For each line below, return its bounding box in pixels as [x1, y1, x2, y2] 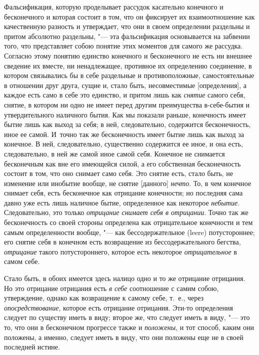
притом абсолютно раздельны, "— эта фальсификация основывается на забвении [4, 30, 250, 41]
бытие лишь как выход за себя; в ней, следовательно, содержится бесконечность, [4, 119, 251, 129]
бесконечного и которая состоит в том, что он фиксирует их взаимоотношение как [4, 11, 255, 21]
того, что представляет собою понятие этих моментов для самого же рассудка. [4, 40, 243, 51]
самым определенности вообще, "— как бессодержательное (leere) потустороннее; [4, 226, 255, 237]
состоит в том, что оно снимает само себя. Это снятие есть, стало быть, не [4, 168, 233, 178]
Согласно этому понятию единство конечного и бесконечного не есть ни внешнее [4, 50, 252, 60]
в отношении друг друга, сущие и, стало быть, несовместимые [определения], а [4, 79, 246, 90]
